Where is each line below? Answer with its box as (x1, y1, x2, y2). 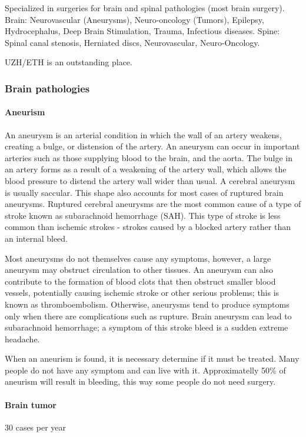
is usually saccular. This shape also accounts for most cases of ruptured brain (5, 186, 284, 198)
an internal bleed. (5, 232, 68, 244)
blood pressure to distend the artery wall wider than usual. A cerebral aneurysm (5, 174, 295, 186)
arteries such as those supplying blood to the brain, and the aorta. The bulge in (5, 151, 293, 164)
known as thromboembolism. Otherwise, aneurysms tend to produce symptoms (5, 298, 290, 310)
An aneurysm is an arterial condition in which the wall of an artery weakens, (5, 128, 282, 141)
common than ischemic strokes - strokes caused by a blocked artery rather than (5, 221, 291, 233)
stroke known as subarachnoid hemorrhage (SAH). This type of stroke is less (5, 209, 281, 221)
